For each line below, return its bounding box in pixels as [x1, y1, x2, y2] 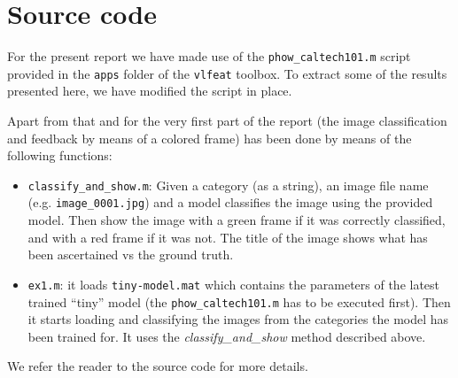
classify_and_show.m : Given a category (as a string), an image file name [27, 175, 429, 194]
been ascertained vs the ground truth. [27, 245, 234, 264]
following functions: [7, 146, 113, 165]
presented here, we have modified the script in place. [7, 81, 292, 100]
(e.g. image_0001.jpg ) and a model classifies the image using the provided [27, 193, 433, 212]
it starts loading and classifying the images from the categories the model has [27, 310, 449, 328]
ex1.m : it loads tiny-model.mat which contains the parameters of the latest [27, 274, 440, 293]
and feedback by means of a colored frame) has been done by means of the [7, 128, 412, 147]
